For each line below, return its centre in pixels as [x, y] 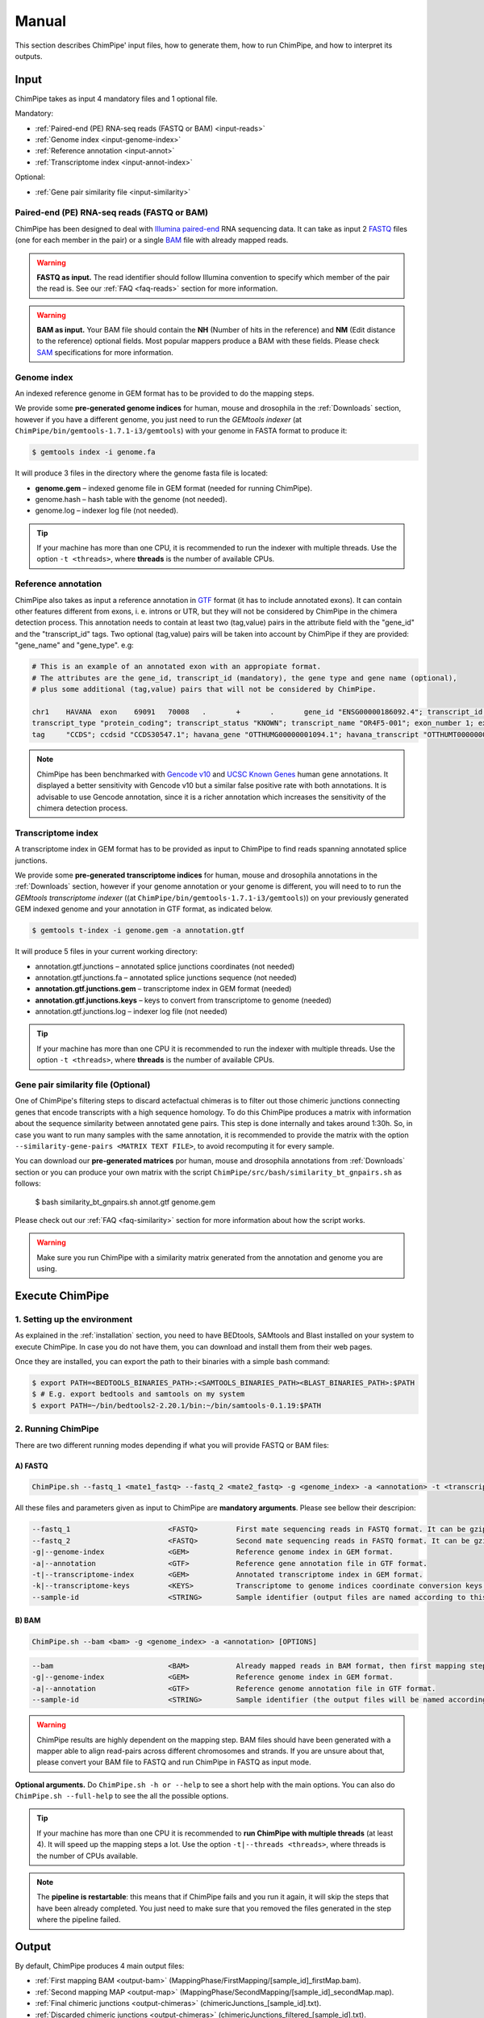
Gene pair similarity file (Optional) [83, 1084]
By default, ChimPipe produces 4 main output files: [100, 1966]
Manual [41, 21]
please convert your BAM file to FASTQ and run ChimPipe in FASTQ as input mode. [174, 1762]
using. [47, 1269]
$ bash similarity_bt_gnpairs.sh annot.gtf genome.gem [125, 1202]
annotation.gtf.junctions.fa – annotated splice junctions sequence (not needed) [166, 978]
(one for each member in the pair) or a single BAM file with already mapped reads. [152, 240]
